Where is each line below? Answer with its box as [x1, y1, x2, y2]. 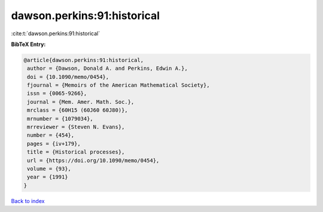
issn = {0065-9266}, [27, 90, 87, 97]
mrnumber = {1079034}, [27, 115, 94, 122]
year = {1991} [27, 174, 68, 180]
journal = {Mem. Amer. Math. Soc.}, [27, 99, 135, 105]
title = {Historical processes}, [27, 149, 125, 155]
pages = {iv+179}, [27, 140, 81, 147]
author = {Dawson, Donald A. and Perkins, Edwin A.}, [27, 65, 188, 72]
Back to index [11, 197, 45, 204]
